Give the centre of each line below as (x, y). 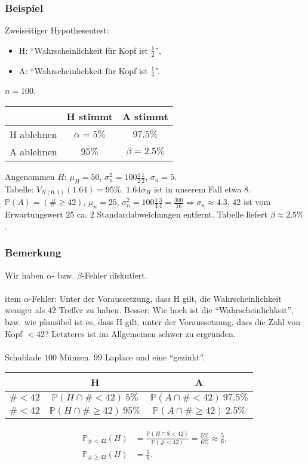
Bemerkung (33, 253)
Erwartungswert (34, 214)
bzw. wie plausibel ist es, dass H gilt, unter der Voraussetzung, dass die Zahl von (153, 321)
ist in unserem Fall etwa (198, 189)
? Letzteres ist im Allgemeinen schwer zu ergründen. (140, 333)
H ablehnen (33, 134)
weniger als (25, 310)
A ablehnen (33, 152)
